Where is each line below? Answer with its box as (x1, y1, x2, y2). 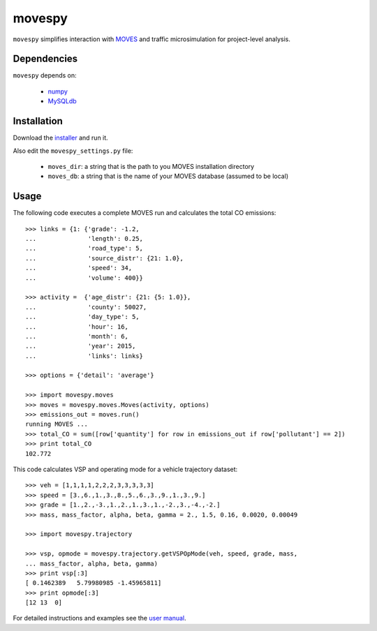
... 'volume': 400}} (25, 274, 143, 282)
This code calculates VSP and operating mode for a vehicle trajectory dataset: (13, 465, 238, 473)
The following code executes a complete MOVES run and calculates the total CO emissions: (13, 209, 276, 217)
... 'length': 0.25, (25, 235, 143, 242)
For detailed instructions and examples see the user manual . (13, 614, 186, 623)
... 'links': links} (25, 352, 143, 359)
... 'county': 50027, (25, 303, 147, 311)
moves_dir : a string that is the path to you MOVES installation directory (47, 162, 255, 170)
